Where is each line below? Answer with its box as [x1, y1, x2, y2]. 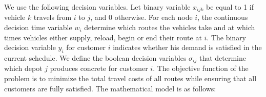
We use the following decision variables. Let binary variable [4, 2, 191, 12]
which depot [4, 63, 43, 74]
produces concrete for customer [50, 63, 148, 74]
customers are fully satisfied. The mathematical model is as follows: [4, 83, 216, 93]
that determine [199, 53, 247, 63]
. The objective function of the [153, 63, 249, 74]
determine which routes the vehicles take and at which [84, 22, 255, 33]
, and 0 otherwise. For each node [90, 12, 193, 22]
